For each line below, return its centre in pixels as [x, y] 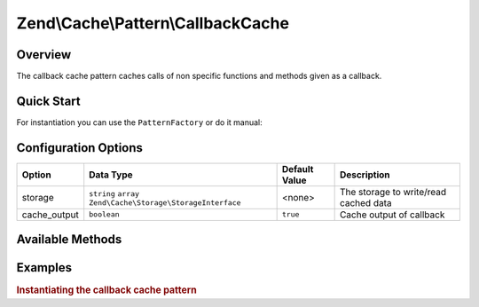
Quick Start [48, 101]
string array [114, 194]
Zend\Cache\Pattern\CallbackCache [153, 23]
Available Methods [69, 240]
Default [298, 169]
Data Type [111, 175]
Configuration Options [80, 148]
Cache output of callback [392, 215]
